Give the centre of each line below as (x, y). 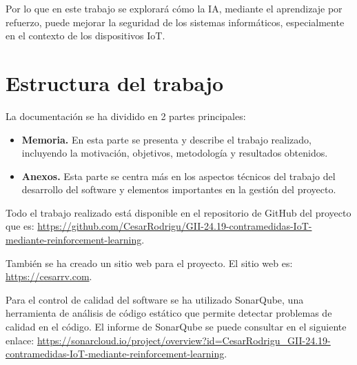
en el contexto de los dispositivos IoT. (85, 36)
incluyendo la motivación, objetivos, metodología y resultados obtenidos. (175, 153)
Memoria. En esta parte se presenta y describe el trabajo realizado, (166, 139)
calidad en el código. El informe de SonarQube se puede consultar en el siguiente (176, 327)
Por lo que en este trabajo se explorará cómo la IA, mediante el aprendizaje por (174, 8)
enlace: (20, 340)
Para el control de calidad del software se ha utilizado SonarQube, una (155, 299)
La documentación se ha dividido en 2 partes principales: (126, 116)
